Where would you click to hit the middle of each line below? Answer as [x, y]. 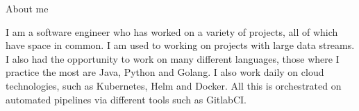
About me [27, 8]
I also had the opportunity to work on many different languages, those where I [173, 58]
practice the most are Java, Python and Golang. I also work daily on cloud [165, 72]
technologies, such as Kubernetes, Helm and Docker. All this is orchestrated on [174, 85]
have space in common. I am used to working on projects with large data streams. [180, 45]
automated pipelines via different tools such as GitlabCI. [126, 99]
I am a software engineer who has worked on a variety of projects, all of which [172, 31]
